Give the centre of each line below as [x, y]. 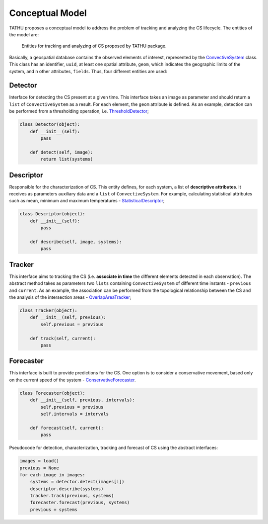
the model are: [24, 34]
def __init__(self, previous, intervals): [82, 400]
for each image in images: [52, 475]
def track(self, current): [63, 338]
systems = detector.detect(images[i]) [77, 482]
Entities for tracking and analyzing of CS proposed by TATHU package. [94, 46]
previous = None [39, 468]
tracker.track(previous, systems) [72, 496]
